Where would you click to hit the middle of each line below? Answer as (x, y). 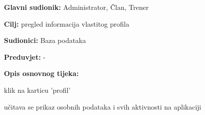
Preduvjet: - (25, 57)
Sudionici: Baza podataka (45, 40)
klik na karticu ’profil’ (37, 90)
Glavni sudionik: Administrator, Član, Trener (77, 7)
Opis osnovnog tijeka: (41, 73)
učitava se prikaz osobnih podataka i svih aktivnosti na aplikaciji (103, 106)
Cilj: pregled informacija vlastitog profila (67, 23)
